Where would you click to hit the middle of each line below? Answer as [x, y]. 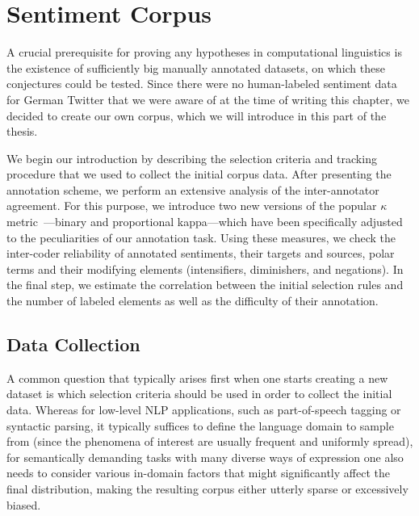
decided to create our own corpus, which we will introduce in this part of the [197, 115]
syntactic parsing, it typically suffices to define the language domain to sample [200, 425]
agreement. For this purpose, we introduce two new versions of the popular [192, 206]
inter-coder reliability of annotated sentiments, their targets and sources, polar [201, 253]
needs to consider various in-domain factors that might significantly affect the [198, 473]
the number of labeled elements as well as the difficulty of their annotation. [193, 301]
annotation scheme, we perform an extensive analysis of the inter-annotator [193, 189]
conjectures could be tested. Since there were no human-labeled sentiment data [202, 84]
